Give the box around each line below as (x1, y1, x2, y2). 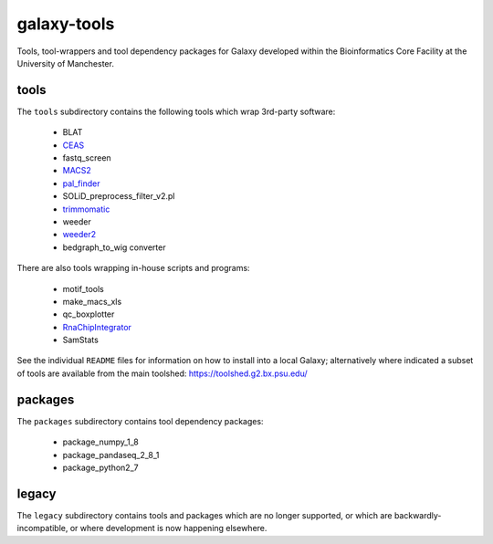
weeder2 (62, 229, 97, 240)
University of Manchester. (16, 58, 114, 68)
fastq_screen (62, 152, 111, 163)
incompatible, (16, 523, 68, 534)
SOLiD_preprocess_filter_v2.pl (62, 191, 175, 202)
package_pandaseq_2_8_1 (62, 449, 160, 460)
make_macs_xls (62, 296, 122, 307)
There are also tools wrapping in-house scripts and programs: (16, 263, 250, 274)
